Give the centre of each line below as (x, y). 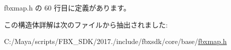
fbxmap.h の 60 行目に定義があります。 (67, 7)
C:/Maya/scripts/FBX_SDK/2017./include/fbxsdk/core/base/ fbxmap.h (115, 41)
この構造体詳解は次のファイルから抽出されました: (86, 24)
